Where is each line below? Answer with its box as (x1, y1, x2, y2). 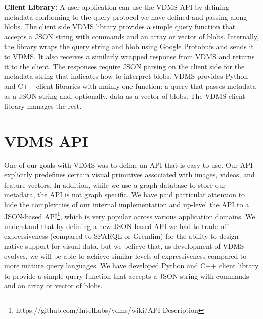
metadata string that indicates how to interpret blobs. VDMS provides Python (4, 71, 248, 81)
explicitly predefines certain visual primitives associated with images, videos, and (4, 169, 255, 180)
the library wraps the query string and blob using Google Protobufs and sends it (4, 41, 254, 52)
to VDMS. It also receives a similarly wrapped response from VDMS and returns (4, 51, 255, 61)
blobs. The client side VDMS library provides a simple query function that (4, 21, 236, 32)
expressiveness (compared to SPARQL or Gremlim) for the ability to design (4, 231, 239, 241)
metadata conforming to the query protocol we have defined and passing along (4, 11, 247, 22)
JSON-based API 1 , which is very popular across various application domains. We (4, 209, 255, 221)
